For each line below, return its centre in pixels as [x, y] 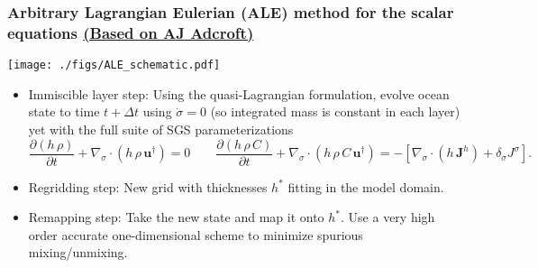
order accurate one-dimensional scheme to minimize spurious [196, 234]
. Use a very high [388, 217]
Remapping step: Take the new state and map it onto [176, 217]
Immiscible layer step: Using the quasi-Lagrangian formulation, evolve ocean [239, 93]
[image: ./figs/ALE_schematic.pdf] [114, 65]
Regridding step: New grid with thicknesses [148, 186]
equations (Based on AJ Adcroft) [131, 32]
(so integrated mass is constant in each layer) [335, 111]
